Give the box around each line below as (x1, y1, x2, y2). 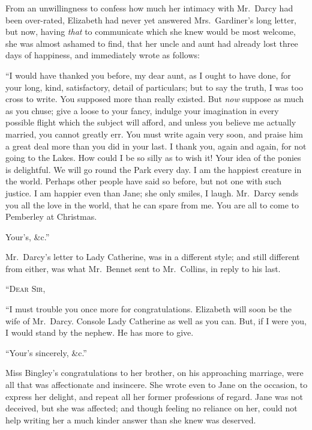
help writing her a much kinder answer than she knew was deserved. (5, 413, 256, 426)
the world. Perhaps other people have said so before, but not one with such (5, 175, 281, 187)
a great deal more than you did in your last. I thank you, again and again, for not (5, 139, 307, 152)
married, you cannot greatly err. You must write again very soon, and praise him (5, 127, 304, 140)
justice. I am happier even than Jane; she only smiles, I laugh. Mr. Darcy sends (5, 186, 299, 199)
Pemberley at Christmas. (5, 210, 97, 223)
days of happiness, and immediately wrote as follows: (5, 49, 200, 61)
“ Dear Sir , (5, 282, 46, 295)
